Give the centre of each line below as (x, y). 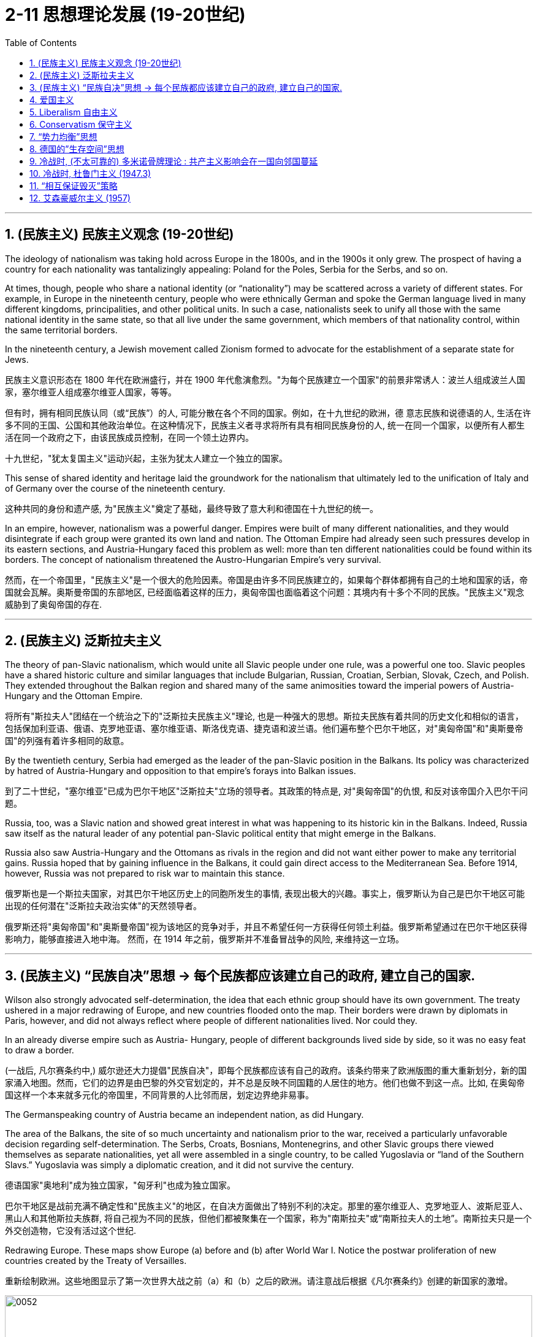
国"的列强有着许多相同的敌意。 (67, 741)
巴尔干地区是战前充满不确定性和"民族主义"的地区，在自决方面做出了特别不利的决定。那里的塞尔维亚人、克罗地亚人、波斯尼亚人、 (267, 1206)
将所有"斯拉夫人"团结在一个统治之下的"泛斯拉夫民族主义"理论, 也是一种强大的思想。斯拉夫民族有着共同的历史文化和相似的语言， (265, 716)
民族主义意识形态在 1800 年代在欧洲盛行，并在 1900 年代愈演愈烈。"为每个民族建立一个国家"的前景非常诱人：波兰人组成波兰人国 (265, 379)
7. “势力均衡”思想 (63, 136)
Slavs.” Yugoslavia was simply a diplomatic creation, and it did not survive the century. (180, 1165)
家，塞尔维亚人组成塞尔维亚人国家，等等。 (91, 392)
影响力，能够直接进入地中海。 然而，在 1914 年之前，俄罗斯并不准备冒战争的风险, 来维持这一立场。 (204, 939)
